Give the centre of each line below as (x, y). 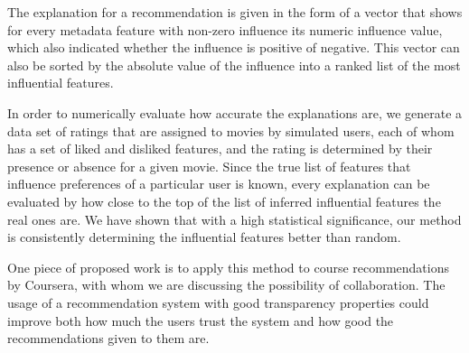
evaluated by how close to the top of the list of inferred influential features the (224, 201)
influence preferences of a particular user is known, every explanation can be (219, 184)
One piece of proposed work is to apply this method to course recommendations (228, 267)
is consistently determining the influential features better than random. (204, 237)
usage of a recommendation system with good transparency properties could (218, 302)
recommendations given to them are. (108, 338)
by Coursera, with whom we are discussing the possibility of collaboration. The (226, 285)
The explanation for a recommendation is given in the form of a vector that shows (235, 12)
